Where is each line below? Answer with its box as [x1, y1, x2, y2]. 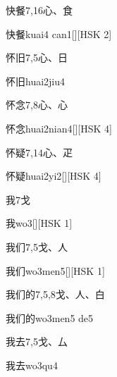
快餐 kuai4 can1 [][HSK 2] [6, 26, 112, 41]
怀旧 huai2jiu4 [6, 73, 66, 88]
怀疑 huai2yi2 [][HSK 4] [6, 168, 101, 183]
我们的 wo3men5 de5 [6, 310, 94, 325]
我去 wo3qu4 [6, 357, 58, 372]
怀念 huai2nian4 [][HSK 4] [6, 120, 112, 135]
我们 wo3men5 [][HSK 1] [6, 263, 105, 278]
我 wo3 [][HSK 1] [6, 216, 73, 230]
